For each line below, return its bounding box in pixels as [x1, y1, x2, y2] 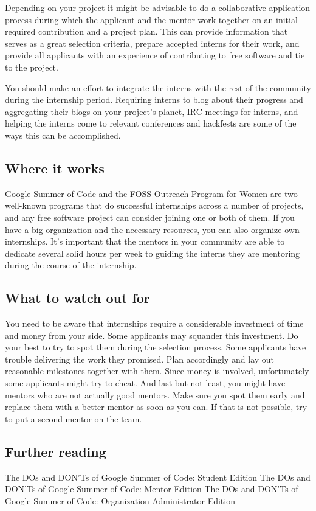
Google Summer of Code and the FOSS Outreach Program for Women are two [5, 187, 298, 200]
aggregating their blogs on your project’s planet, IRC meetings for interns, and [5, 105, 298, 117]
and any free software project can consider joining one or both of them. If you [5, 210, 295, 223]
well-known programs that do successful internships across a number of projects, [5, 199, 304, 212]
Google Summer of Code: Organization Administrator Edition [5, 494, 235, 507]
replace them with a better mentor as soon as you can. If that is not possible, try [5, 400, 307, 413]
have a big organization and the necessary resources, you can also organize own [5, 223, 300, 235]
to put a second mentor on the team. [5, 412, 142, 425]
